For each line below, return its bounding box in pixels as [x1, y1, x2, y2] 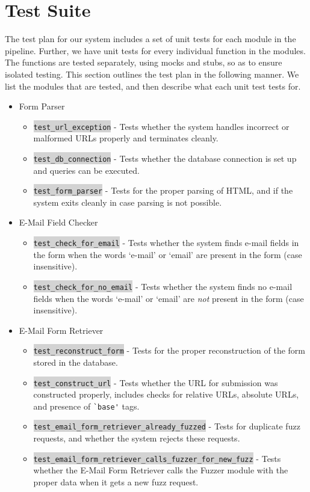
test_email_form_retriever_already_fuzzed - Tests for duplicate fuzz [33, 420, 300, 432]
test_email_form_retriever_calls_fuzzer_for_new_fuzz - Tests [33, 452, 281, 464]
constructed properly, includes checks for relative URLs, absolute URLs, [33, 388, 299, 401]
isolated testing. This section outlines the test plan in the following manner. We [5, 67, 299, 80]
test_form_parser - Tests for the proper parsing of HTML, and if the [33, 184, 293, 197]
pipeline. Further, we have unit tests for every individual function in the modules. [5, 44, 306, 57]
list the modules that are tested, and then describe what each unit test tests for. [5, 79, 301, 92]
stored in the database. [33, 355, 118, 368]
